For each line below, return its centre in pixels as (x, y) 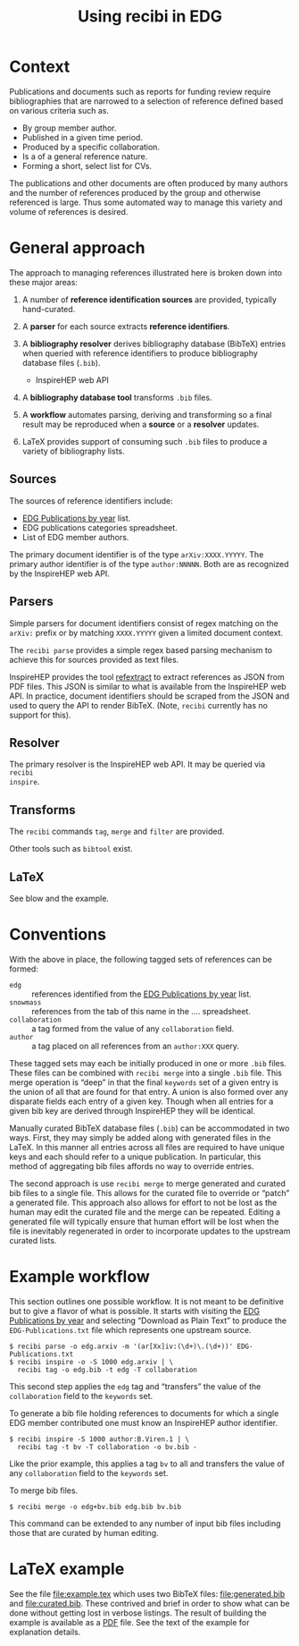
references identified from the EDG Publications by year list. (141, 994)
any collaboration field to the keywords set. (89, 1472)
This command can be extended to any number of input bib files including (145, 1523)
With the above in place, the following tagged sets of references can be (141, 959)
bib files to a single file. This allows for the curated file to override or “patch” (149, 1192)
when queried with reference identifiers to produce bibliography (140, 353)
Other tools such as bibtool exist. (71, 849)
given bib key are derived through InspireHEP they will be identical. (133, 1110)
